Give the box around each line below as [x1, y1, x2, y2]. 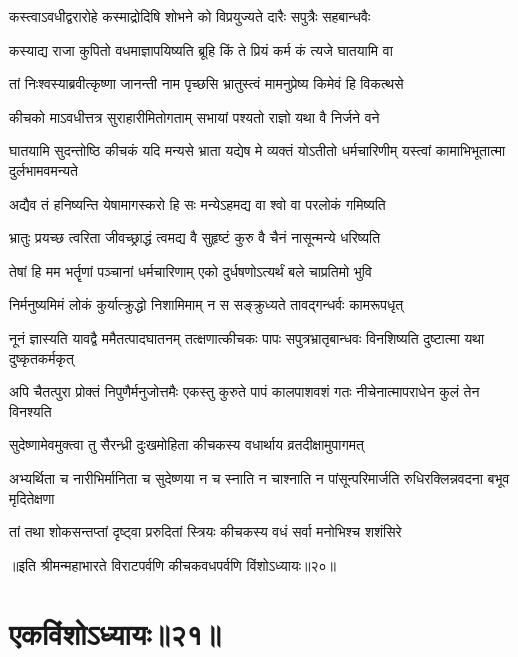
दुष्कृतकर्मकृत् [9, 347, 74, 368]
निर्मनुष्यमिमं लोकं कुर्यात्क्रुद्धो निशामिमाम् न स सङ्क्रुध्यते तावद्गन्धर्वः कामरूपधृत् [9, 294, 404, 315]
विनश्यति [9, 400, 52, 421]
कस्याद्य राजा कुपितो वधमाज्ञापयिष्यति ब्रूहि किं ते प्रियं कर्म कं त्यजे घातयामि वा [9, 39, 393, 60]
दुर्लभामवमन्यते [9, 159, 78, 180]
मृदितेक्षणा [9, 487, 55, 508]
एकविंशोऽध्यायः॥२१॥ [9, 613, 222, 654]
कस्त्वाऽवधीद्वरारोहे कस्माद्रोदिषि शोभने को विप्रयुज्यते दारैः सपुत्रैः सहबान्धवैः [9, 6, 371, 26]
